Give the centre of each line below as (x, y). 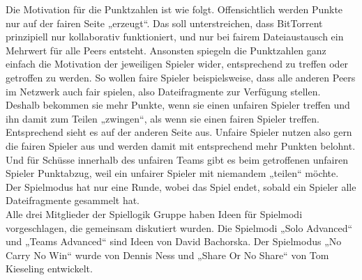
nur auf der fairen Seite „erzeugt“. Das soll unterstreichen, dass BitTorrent (164, 23)
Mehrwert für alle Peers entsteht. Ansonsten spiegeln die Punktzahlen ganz (166, 50)
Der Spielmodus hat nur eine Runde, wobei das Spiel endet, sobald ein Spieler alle (181, 186)
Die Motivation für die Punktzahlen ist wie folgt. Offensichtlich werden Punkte (174, 9)
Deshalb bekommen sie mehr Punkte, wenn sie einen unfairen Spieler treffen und (178, 105)
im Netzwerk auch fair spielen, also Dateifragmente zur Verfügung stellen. (163, 91)
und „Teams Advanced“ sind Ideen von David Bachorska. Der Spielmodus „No (174, 241)
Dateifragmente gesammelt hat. (73, 200)
